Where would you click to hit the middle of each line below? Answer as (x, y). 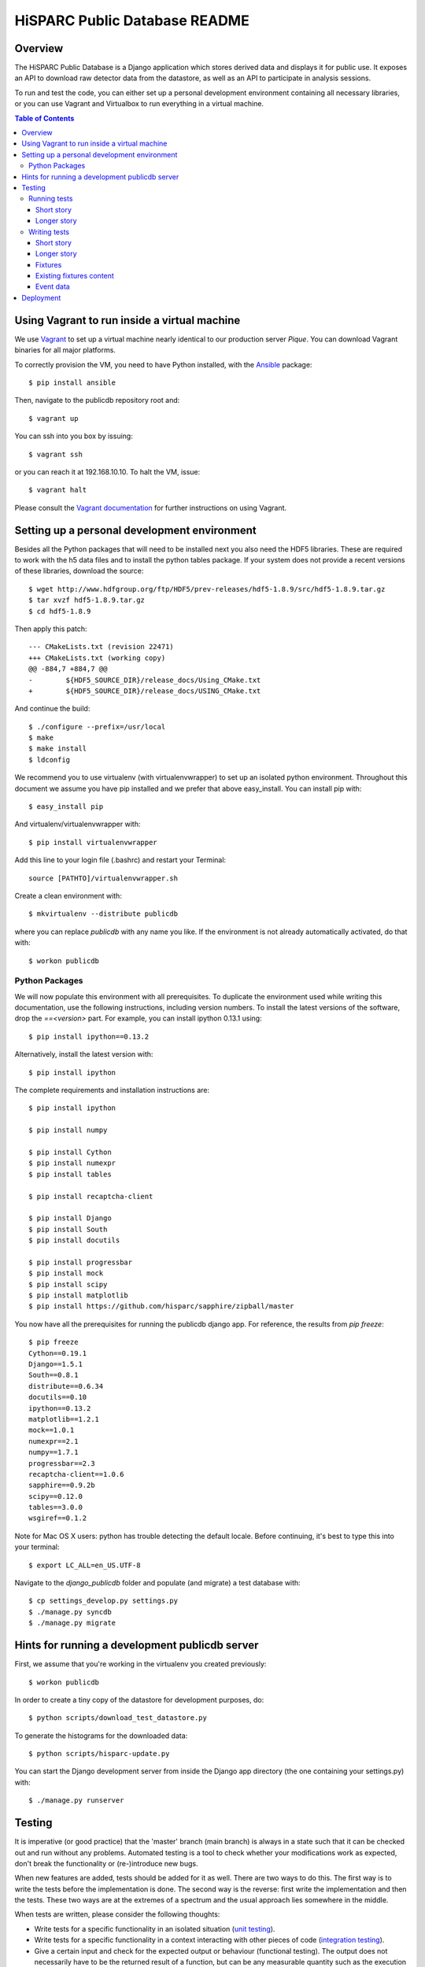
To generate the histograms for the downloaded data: (101, 1736)
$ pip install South (68, 1229)
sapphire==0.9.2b (62, 1485)
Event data (53, 286)
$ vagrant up (54, 418)
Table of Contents (44, 118)
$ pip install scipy (68, 1284)
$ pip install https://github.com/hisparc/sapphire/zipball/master (161, 1306)
